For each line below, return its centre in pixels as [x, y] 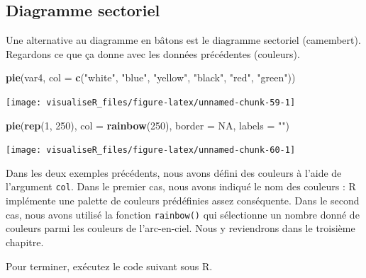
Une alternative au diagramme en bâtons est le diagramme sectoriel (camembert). [183, 40]
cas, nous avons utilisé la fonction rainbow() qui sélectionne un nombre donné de [183, 214]
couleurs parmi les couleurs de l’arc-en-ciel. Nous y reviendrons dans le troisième [181, 228]
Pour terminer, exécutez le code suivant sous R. [109, 266]
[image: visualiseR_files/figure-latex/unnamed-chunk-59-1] [151, 102]
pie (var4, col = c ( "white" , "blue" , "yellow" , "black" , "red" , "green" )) [151, 77]
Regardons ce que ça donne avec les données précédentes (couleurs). [153, 53]
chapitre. [25, 242]
